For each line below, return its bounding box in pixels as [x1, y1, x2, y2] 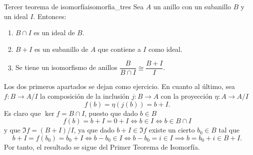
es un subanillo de [34, 44, 89, 54]
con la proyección [161, 91, 213, 101]
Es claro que [4, 108, 41, 118]
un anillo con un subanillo [153, 1, 231, 11]
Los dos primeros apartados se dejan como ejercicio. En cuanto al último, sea [4, 81, 235, 91]
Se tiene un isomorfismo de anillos [15, 62, 117, 72]
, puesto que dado [84, 108, 138, 118]
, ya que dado [73, 125, 115, 135]
